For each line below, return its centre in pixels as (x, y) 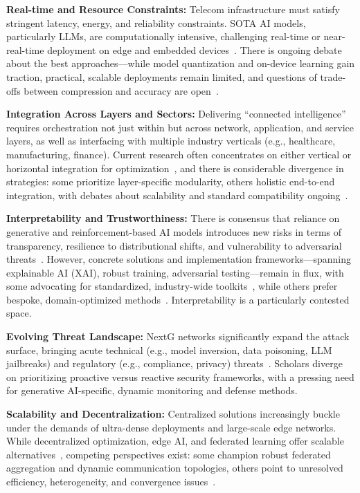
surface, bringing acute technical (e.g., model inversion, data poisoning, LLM (169, 350)
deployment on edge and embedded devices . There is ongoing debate (195, 49)
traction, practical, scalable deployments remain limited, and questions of (162, 76)
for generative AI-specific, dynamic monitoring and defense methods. (152, 390)
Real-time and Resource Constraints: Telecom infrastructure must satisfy (173, 9)
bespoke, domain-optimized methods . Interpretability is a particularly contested (178, 299)
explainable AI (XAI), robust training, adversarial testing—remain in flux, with (175, 272)
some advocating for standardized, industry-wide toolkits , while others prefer (172, 286)
